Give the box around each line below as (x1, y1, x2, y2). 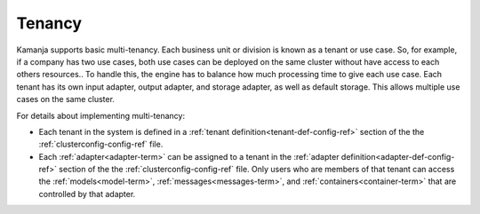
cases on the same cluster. (16, 94, 116, 105)
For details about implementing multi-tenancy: (16, 110, 186, 121)
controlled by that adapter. (38, 188, 136, 199)
